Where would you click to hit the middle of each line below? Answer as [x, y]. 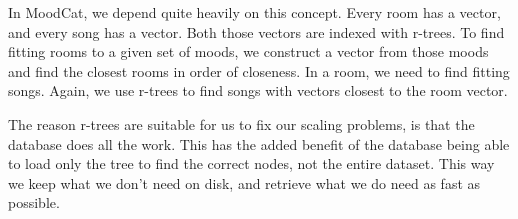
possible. [34, 202]
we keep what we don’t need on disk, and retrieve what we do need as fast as [244, 182]
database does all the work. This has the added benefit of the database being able [259, 143]
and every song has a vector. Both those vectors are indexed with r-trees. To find [256, 31]
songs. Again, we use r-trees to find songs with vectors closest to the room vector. [258, 90]
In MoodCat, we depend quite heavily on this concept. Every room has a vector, [254, 12]
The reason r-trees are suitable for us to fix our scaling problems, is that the [241, 123]
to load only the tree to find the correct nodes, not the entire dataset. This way [251, 163]
